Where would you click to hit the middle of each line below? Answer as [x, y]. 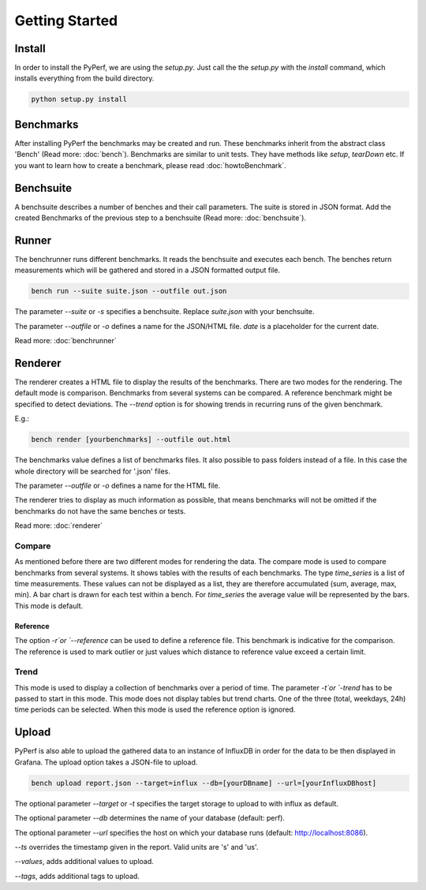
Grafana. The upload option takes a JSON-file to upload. [106, 762]
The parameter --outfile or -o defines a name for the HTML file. [118, 485]
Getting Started [66, 21]
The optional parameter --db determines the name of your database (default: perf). [150, 818]
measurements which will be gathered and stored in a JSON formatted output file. [147, 270]
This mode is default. [49, 606]
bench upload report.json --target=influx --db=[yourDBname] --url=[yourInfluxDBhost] [204, 783]
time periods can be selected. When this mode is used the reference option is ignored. [155, 709]
